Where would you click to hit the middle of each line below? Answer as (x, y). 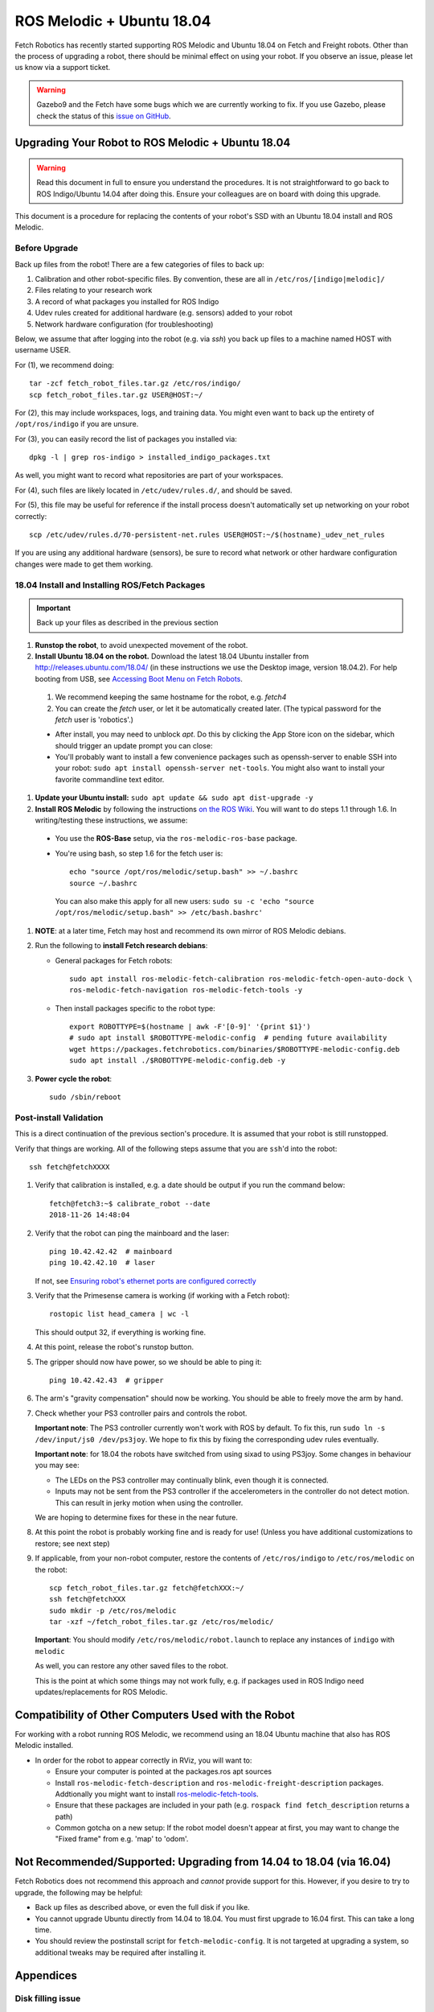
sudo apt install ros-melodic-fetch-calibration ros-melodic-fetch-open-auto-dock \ (241, 979)
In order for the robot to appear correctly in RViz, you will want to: (143, 1760)
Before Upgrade (47, 248)
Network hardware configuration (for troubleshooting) (124, 324)
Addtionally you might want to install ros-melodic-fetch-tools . (157, 1794)
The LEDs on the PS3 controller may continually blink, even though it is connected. (192, 1480)
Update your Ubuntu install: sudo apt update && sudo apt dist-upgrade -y (174, 798)
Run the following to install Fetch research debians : (121, 946)
